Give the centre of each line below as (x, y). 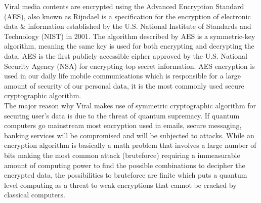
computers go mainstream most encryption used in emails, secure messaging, (123, 125)
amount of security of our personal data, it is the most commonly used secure (124, 85)
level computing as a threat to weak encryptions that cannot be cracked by (120, 185)
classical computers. (35, 195)
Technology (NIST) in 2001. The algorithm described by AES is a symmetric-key (130, 36)
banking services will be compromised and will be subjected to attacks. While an (129, 135)
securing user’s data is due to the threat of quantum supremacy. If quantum (122, 115)
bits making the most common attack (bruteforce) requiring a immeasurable (122, 155)
